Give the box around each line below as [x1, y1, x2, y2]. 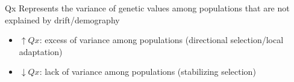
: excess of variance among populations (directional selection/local [39, 34, 284, 46]
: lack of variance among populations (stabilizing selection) [39, 65, 256, 78]
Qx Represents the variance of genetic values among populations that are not [5, 1, 290, 14]
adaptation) [19, 45, 63, 57]
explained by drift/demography [5, 13, 120, 26]
